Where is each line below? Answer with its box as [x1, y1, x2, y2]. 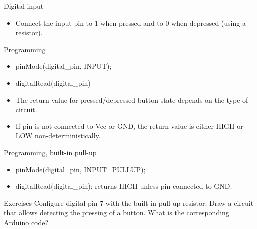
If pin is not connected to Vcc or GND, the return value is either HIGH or [15, 120, 243, 131]
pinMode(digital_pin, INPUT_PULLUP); [15, 164, 146, 174]
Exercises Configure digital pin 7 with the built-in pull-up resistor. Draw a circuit [4, 197, 254, 208]
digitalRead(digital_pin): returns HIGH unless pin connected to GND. [15, 181, 232, 191]
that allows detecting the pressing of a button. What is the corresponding [4, 207, 229, 218]
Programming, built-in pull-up [4, 147, 97, 157]
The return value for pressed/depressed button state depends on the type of [15, 94, 248, 105]
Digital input [4, 1, 44, 11]
